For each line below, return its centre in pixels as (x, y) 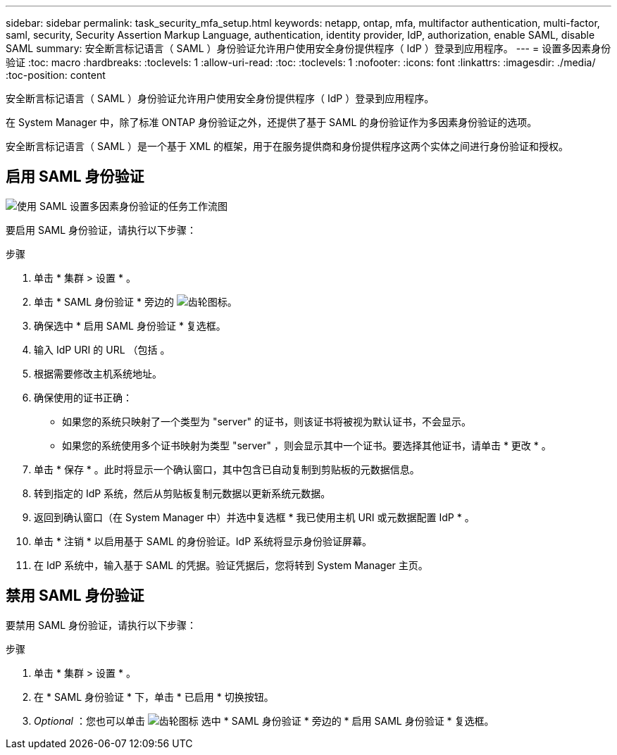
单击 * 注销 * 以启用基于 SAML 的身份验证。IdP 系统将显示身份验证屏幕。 (203, 541)
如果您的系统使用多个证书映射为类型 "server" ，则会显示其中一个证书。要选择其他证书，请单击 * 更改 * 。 (307, 445)
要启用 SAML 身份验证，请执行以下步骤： (101, 230)
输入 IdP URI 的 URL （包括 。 (102, 349)
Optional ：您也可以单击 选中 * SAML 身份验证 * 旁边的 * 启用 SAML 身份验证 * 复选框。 (264, 720)
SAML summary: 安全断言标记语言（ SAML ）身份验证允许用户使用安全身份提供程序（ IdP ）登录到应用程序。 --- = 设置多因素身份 (308, 48)
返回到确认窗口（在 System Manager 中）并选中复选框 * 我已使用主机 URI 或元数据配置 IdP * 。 (254, 517)
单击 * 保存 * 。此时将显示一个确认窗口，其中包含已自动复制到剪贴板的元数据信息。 (227, 469)
